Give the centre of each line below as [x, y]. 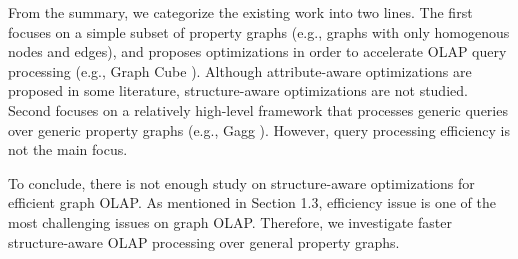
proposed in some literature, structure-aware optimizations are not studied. [238, 90]
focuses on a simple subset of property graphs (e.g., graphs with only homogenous [259, 31]
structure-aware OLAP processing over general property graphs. [204, 241]
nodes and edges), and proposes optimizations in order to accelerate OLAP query [257, 51]
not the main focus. [68, 149]
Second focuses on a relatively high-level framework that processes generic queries [258, 109]
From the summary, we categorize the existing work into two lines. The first [240, 12]
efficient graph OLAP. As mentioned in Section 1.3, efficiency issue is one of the [252, 202]
